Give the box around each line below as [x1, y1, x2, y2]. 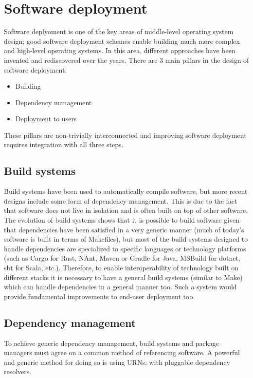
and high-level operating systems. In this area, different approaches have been [4, 45, 235, 56]
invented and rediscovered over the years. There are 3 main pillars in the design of [4, 55, 249, 65]
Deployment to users [15, 113, 77, 124]
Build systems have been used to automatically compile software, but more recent [4, 186, 248, 196]
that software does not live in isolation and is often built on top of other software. [4, 205, 248, 215]
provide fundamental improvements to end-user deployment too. [4, 291, 195, 301]
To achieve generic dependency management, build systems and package [4, 338, 219, 348]
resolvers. [4, 366, 32, 377]
